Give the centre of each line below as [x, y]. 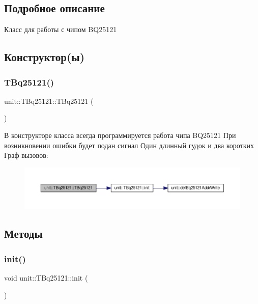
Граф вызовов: [26, 155]
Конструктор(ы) [45, 57]
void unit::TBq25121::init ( [46, 277]
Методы [23, 233]
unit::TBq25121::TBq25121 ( [49, 101]
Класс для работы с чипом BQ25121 [61, 29]
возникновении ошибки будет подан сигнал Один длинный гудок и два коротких [129, 145]
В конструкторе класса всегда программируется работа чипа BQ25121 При [120, 135]
